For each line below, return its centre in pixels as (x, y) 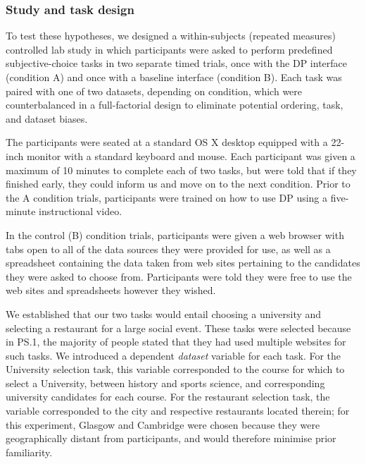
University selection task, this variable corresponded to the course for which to (175, 369)
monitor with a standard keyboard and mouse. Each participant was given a (191, 155)
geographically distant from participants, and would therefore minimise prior (171, 438)
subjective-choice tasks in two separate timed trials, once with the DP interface (177, 63)
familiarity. (29, 452)
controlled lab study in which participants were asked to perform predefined (169, 49)
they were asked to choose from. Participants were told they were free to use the (179, 276)
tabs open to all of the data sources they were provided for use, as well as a (168, 249)
